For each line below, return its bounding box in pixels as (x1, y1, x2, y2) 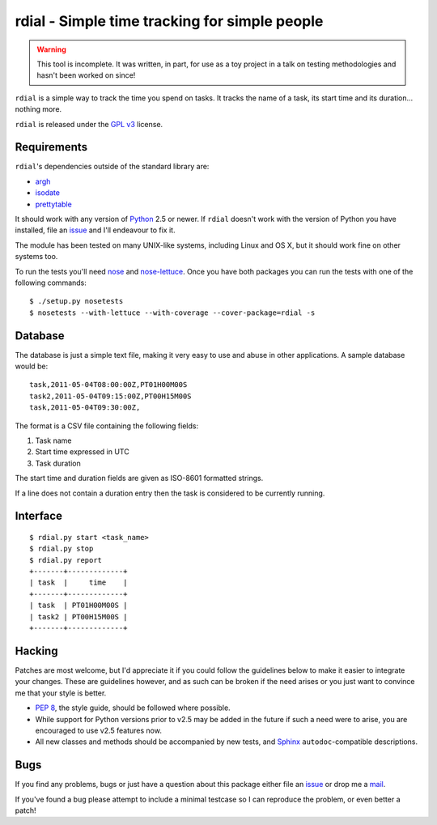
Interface (15, 509, 62, 523)
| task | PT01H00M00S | (29, 601, 128, 610)
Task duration (35, 458, 81, 468)
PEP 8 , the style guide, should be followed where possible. (35, 703, 231, 712)
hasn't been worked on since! (36, 70, 136, 80)
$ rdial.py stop (29, 544, 94, 554)
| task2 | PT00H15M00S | (29, 612, 128, 621)
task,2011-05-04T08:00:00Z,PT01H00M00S (29, 381, 188, 389)
